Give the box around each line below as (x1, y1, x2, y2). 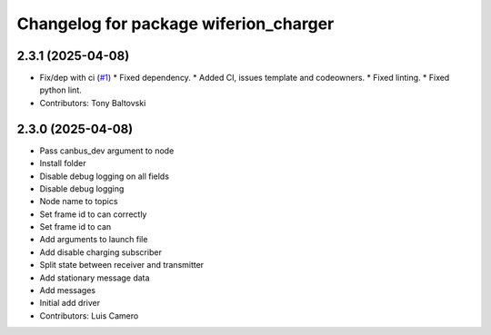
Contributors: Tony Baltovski (39, 97, 146, 108)
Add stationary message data (39, 272, 150, 283)
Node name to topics (39, 196, 118, 207)
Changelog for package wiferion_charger (16, 14, 335, 34)
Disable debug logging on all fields (39, 171, 170, 182)
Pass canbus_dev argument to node (39, 145, 175, 156)
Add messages (39, 285, 95, 296)
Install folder (39, 158, 86, 169)
